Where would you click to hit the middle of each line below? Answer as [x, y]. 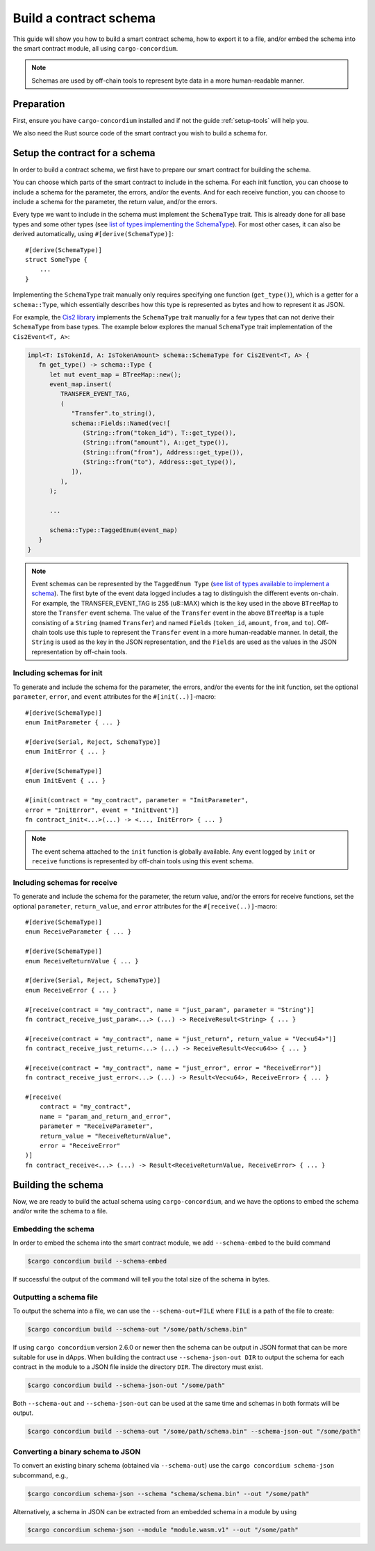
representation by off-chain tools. [80, 652]
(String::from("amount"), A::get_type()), [156, 442]
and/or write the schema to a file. [60, 1211]
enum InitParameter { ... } [73, 722]
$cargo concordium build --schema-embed [97, 1261]
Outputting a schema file [56, 1297]
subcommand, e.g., [41, 1475]
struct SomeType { [57, 260]
